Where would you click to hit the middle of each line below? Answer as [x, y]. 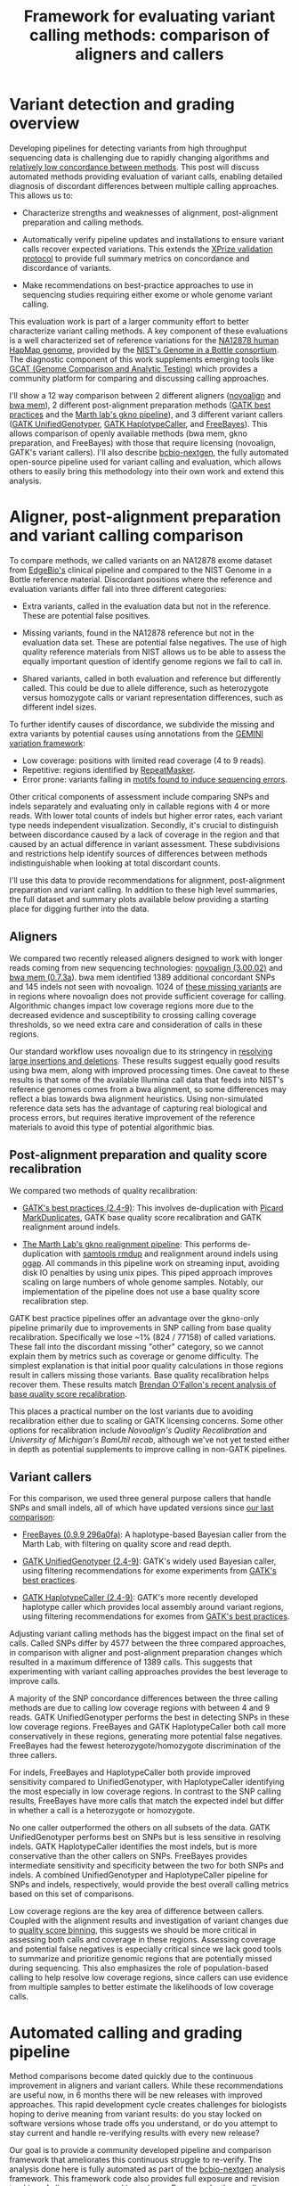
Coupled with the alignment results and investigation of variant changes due [149, 1921]
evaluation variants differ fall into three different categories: [118, 588]
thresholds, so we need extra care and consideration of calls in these [136, 1024]
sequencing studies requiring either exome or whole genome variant [147, 294]
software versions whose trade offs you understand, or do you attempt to [144, 2124]
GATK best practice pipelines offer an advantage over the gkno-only [134, 1318]
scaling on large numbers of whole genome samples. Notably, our [143, 1282]
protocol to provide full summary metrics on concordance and [136, 258]
